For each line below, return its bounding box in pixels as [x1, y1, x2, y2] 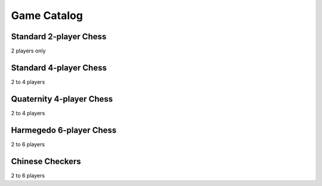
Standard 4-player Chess [11, 62, 107, 72]
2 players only [11, 48, 46, 55]
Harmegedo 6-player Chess [11, 125, 117, 135]
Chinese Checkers [11, 156, 82, 166]
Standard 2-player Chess [11, 31, 107, 42]
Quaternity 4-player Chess [11, 94, 113, 104]
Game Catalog [11, 9, 83, 22]
